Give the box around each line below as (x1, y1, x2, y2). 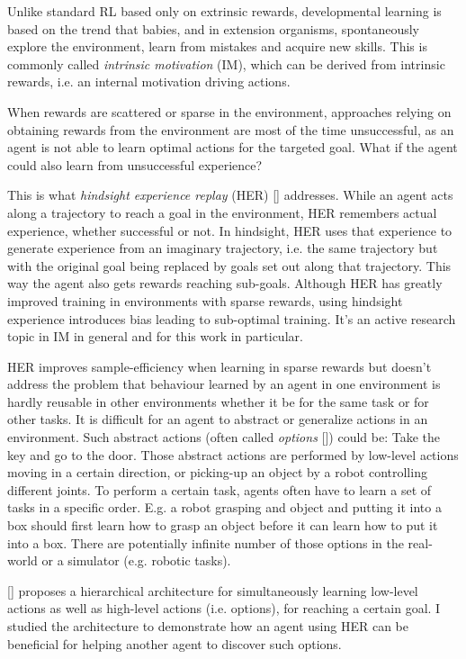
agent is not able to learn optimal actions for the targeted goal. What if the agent (7, 138, 458, 157)
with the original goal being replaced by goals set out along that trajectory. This (7, 256, 452, 275)
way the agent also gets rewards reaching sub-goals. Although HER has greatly (7, 274, 443, 293)
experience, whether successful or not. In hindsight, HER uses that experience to (7, 221, 453, 239)
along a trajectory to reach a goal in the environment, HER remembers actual (7, 203, 437, 221)
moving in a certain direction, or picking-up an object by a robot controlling (7, 463, 427, 482)
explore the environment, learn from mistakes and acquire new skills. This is (7, 37, 427, 56)
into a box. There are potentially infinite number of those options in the (7, 533, 404, 552)
